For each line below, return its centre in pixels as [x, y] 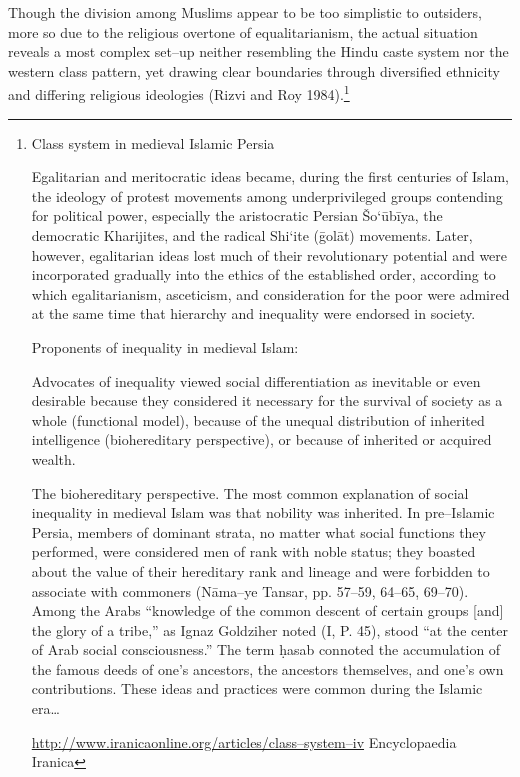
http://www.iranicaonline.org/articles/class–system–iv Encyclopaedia [244, 741]
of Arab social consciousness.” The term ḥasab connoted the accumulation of [266, 649]
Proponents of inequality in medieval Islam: [165, 346]
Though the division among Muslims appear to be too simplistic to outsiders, [245, 12]
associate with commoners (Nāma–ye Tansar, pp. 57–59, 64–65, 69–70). [250, 590]
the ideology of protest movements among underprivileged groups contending [267, 195]
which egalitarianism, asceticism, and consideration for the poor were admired [270, 293]
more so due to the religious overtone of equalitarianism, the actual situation [243, 31]
